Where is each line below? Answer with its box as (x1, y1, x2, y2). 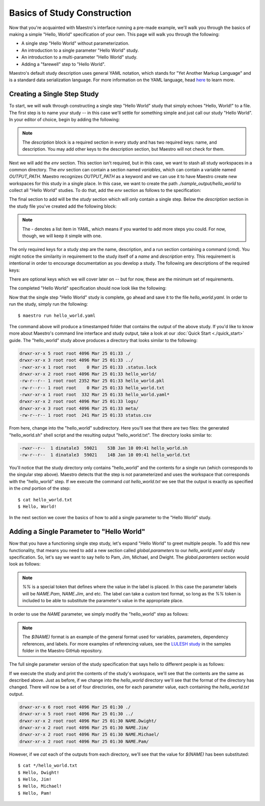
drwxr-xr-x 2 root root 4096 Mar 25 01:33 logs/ (19, 399, 139, 404)
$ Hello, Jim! (18, 776, 52, 782)
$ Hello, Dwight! (18, 770, 59, 775)
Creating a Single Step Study (9, 90, 99, 98)
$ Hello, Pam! (18, 790, 52, 796)
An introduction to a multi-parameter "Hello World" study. (21, 54, 137, 60)
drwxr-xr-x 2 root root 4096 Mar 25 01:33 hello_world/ (19, 371, 157, 376)
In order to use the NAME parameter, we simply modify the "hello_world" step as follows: (9, 611, 189, 617)
